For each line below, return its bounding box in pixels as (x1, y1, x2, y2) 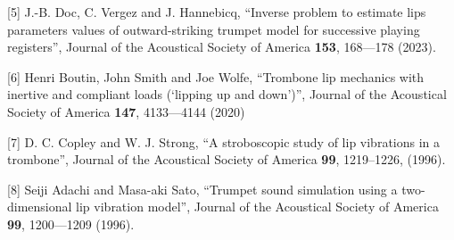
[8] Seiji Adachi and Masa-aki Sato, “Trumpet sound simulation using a (7, 179, 398, 198)
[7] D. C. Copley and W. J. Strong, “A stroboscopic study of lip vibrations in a (7, 132, 441, 151)
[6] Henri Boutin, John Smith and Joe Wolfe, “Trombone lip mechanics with (7, 67, 425, 86)
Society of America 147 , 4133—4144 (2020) (7, 102, 245, 120)
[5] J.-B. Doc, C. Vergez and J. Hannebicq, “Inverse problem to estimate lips (7, 3, 426, 21)
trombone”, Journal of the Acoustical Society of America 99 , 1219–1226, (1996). (7, 150, 446, 169)
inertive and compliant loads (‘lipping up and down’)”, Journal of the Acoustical (7, 85, 447, 103)
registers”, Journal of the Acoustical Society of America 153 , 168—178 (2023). (7, 37, 436, 56)
